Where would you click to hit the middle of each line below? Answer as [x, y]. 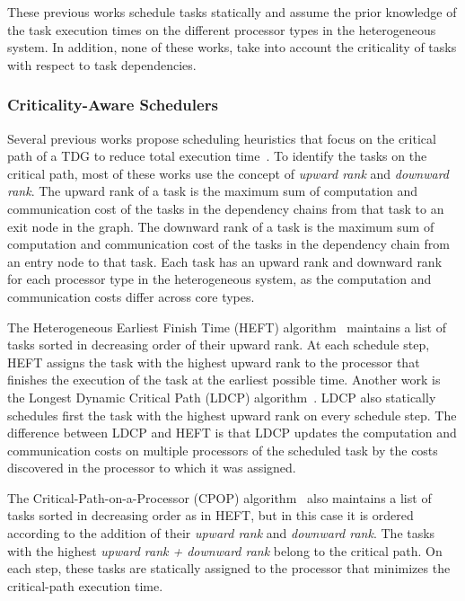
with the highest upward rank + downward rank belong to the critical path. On [225, 550]
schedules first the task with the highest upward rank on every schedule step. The [232, 415]
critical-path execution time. [85, 585]
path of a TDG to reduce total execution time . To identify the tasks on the [217, 156]
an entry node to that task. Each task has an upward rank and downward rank [225, 261]
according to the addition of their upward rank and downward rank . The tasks [221, 533]
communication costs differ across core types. [131, 296]
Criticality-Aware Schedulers [113, 105]
